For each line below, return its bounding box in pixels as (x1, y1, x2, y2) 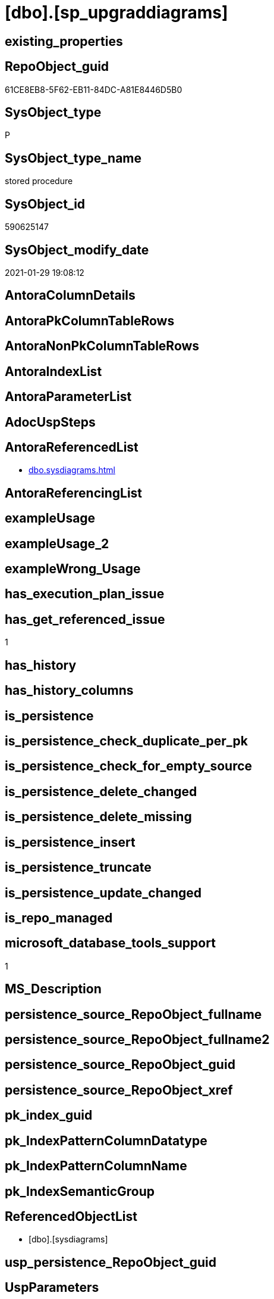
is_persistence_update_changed (5, 885, 202, 900)
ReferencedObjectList (5, 1209, 137, 1224)
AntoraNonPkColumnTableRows (5, 338, 200, 354)
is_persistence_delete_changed (5, 784, 197, 799)
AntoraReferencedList (5, 439, 138, 455)
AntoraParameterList (5, 389, 132, 405)
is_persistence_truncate (5, 860, 152, 875)
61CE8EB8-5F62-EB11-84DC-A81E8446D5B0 (5, 84, 182, 95)
